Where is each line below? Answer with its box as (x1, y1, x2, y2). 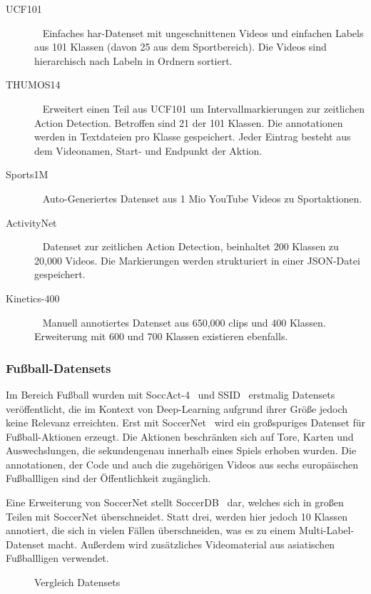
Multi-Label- (298, 523, 355, 538)
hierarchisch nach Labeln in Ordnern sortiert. (34, 53, 233, 68)
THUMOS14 (6, 77, 61, 92)
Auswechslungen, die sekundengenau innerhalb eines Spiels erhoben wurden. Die (6, 443, 357, 458)
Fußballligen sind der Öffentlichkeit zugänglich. (6, 471, 211, 486)
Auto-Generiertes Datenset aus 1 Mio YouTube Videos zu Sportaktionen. (42, 190, 362, 205)
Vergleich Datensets (34, 575, 121, 590)
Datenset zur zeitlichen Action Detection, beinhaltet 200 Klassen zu (42, 239, 339, 254)
